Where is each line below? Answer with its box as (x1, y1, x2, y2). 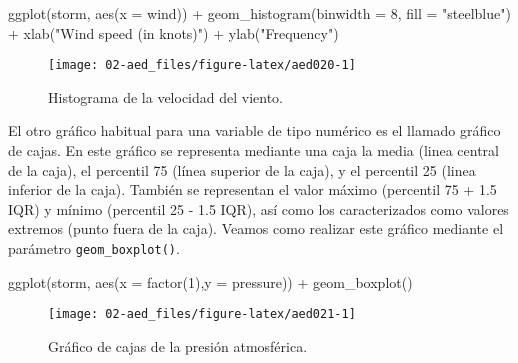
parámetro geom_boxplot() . (8, 238, 180, 258)
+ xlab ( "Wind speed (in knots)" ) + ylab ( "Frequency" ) (8, 22, 339, 43)
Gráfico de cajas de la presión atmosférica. (48, 335, 308, 356)
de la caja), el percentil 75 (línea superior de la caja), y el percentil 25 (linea (8, 159, 476, 180)
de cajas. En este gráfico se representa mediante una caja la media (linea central (8, 140, 499, 161)
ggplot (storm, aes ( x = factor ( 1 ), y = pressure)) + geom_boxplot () (8, 271, 413, 292)
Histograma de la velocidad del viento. (48, 86, 284, 107)
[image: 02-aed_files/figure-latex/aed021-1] (48, 307, 356, 322)
